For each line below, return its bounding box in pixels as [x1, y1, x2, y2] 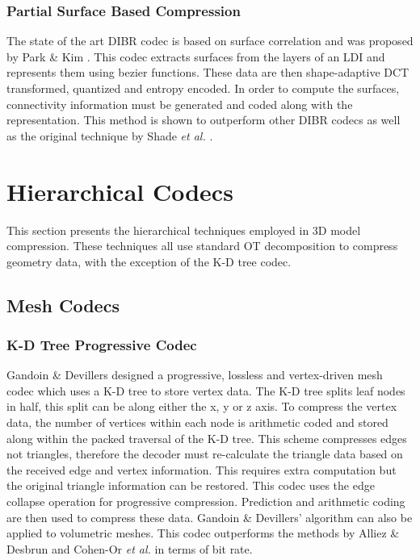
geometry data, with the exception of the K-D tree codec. [6, 253, 292, 270]
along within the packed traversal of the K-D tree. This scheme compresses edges [6, 429, 407, 446]
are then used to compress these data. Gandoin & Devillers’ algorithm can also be [6, 508, 413, 525]
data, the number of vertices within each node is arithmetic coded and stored [6, 414, 388, 431]
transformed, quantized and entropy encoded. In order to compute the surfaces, [6, 80, 400, 96]
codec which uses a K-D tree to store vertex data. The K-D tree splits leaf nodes [6, 382, 405, 399]
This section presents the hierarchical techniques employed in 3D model [6, 221, 361, 238]
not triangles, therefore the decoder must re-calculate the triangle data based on [6, 445, 403, 462]
